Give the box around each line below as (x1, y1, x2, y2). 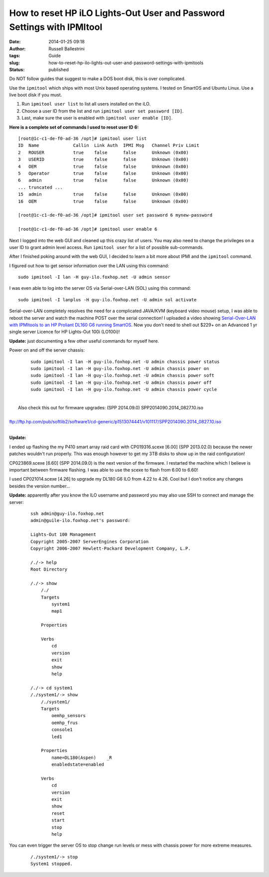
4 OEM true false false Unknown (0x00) (18, 163, 189, 169)
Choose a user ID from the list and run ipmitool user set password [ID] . (21, 108, 184, 114)
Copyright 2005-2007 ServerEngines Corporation (30, 538, 149, 544)
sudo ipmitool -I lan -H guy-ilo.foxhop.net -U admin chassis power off (30, 379, 212, 385)
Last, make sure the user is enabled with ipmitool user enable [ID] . (21, 115, 173, 121)
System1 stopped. (30, 861, 73, 867)
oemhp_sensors (51, 713, 86, 719)
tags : (9, 53, 20, 59)
